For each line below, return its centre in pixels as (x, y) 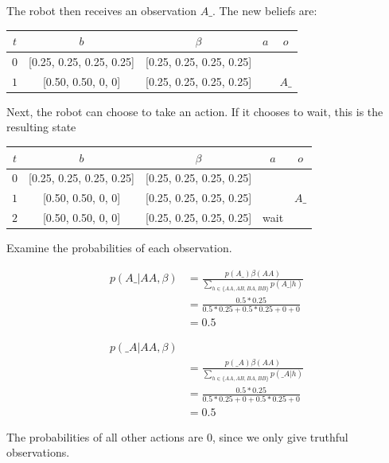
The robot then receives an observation (102, 10)
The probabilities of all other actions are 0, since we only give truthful (177, 436)
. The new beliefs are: (265, 10)
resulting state (41, 127)
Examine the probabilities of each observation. (119, 248)
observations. (38, 452)
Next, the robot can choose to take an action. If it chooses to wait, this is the (195, 111)
